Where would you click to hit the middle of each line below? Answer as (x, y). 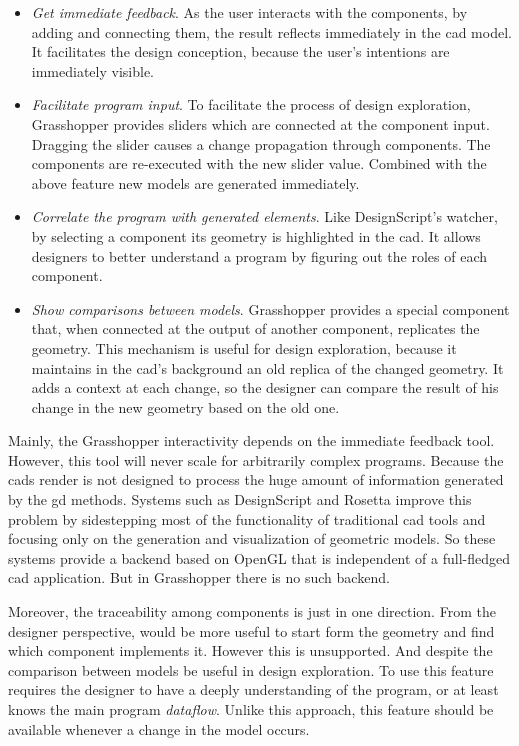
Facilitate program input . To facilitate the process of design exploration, (251, 104)
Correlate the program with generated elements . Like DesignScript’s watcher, (264, 216)
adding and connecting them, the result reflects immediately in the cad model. (271, 31)
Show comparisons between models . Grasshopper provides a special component (270, 308)
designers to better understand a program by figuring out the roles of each (259, 255)
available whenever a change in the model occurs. (159, 728)
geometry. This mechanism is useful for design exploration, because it (244, 347)
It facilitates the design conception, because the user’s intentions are (240, 51)
